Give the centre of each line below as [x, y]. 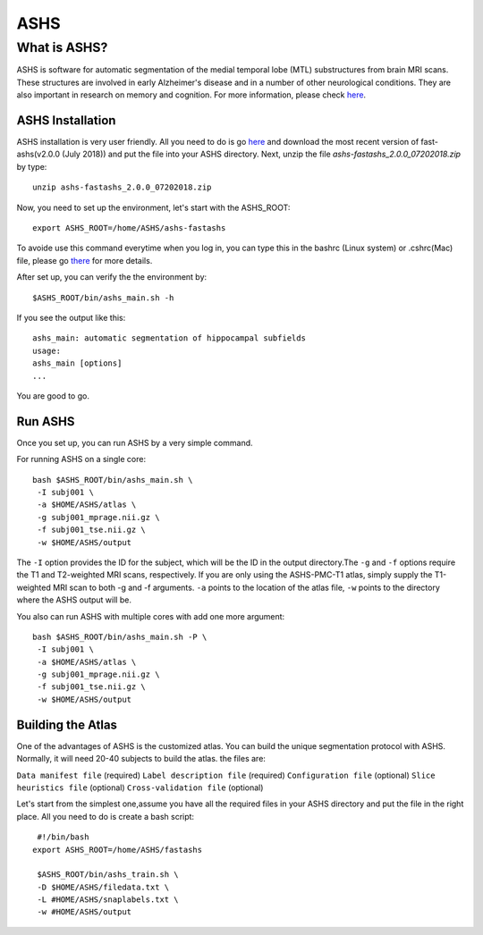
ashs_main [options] [77, 363]
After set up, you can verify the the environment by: [112, 277]
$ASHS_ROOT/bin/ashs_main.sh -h [103, 298]
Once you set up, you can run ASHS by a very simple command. [135, 442]
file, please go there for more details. [85, 260]
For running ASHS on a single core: [81, 459]
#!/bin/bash [63, 837]
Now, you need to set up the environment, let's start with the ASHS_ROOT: [153, 207]
